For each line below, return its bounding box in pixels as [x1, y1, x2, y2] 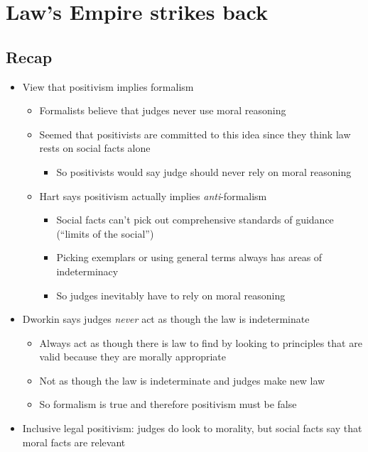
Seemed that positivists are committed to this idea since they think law [39, 126, 351, 141]
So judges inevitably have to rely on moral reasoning [56, 287, 286, 302]
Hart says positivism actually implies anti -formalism [39, 188, 267, 203]
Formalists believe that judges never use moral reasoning [39, 103, 286, 118]
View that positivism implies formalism [22, 79, 194, 94]
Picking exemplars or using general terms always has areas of [56, 250, 323, 265]
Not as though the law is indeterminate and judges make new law [39, 373, 325, 387]
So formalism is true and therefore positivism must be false [39, 397, 297, 412]
